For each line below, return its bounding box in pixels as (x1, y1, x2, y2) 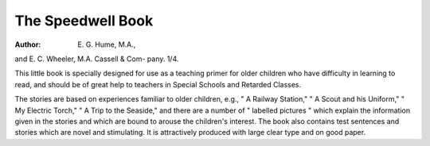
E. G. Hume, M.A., (77, 40, 136, 49)
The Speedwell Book (14, 12, 154, 29)
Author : (14, 40, 41, 49)
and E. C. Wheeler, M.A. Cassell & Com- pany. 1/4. (14, 54, 179, 63)
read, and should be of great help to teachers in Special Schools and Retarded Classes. (14, 79, 302, 89)
